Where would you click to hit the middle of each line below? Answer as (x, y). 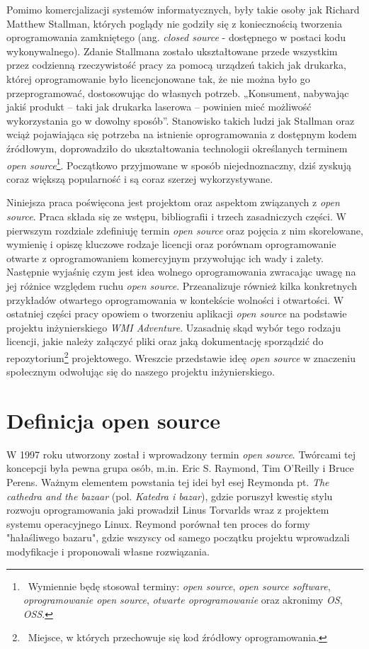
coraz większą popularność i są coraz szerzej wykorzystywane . (140, 178)
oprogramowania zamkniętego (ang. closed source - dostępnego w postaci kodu (176, 37)
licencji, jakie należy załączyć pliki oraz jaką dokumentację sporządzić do (165, 341)
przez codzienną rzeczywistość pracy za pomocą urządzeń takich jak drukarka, (176, 65)
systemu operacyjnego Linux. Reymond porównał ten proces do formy (158, 523)
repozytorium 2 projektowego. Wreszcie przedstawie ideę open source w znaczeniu (181, 356)
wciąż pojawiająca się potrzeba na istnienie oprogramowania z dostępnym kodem (182, 134)
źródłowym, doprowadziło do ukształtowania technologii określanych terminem (177, 148)
